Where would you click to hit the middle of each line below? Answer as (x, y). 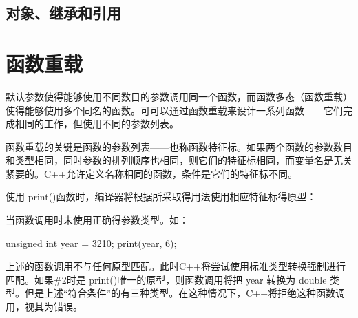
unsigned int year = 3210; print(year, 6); (91, 243)
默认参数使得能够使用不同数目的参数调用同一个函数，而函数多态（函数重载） (179, 96)
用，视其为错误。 (44, 307)
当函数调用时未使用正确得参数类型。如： (97, 220)
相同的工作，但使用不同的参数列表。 (97, 124)
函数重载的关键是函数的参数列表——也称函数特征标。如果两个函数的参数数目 (179, 146)
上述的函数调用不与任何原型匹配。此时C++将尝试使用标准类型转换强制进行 (176, 266)
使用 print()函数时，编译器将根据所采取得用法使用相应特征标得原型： (161, 197)
